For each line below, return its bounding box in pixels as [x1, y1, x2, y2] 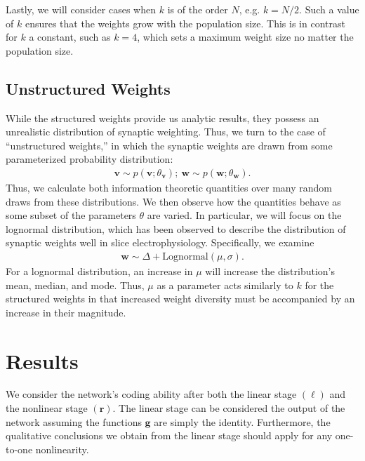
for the [305, 277, 334, 292]
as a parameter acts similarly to [157, 277, 293, 292]
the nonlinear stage [6, 401, 88, 415]
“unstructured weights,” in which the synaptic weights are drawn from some [6, 138, 333, 152]
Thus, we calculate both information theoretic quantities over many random [6, 180, 333, 194]
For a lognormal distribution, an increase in [6, 263, 193, 278]
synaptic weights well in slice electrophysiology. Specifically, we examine [6, 235, 314, 250]
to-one [6, 441, 33, 456]
